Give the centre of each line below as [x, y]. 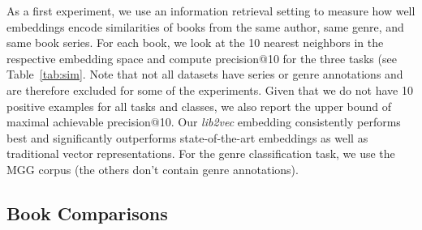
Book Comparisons [87, 213]
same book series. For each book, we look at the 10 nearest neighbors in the [195, 43]
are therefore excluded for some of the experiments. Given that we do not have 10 [210, 89]
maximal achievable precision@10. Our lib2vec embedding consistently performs [204, 122]
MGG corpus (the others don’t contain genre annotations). [153, 169]
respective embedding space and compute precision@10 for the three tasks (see [202, 58]
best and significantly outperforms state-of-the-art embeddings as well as [187, 137]
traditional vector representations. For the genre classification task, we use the [201, 153]
